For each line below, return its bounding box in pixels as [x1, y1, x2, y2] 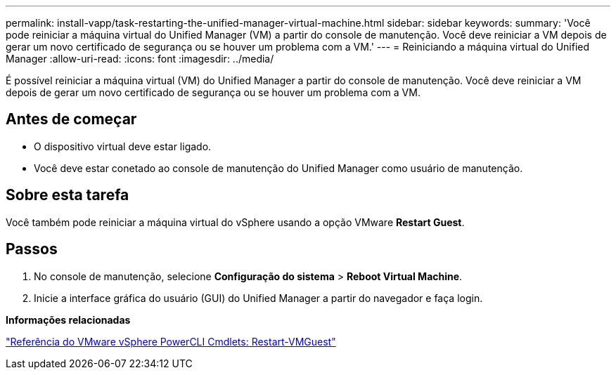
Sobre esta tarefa [6, 186, 129, 204]
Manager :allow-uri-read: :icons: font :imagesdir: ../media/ [6, 53, 274, 65]
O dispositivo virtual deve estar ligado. [34, 140, 212, 152]
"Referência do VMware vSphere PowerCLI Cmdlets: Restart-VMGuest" [6, 335, 336, 348]
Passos [6, 240, 58, 258]
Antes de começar [6, 110, 137, 129]
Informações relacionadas [6, 313, 131, 326]
